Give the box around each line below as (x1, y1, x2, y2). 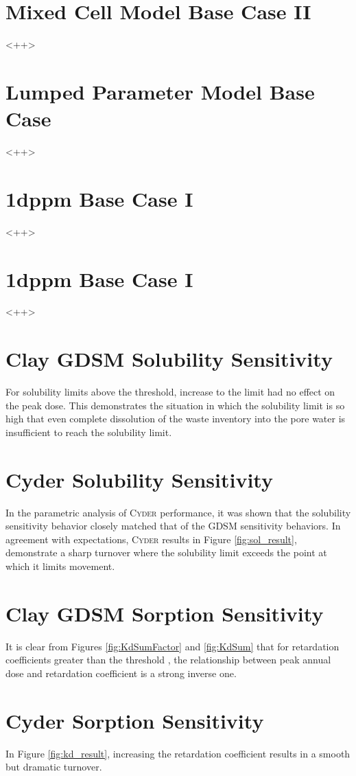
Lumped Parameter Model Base (5, 77, 315, 105)
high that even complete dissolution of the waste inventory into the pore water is (5, 411, 346, 426)
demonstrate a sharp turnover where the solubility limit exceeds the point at (5, 545, 327, 560)
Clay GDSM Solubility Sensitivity (5, 345, 333, 373)
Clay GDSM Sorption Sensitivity (5, 599, 324, 627)
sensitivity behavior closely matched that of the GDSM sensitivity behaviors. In (5, 518, 341, 533)
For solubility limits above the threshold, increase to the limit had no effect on (5, 385, 335, 399)
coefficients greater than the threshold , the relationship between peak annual (5, 652, 331, 667)
